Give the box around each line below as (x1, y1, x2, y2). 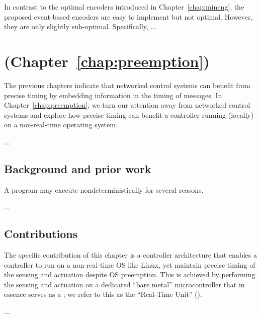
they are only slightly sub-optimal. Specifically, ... (4, 21, 157, 32)
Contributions (4, 226, 78, 242)
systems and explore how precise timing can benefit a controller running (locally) (4, 109, 254, 120)
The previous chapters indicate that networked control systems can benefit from (4, 79, 250, 90)
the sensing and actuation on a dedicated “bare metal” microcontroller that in (4, 279, 245, 289)
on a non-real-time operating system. (4, 119, 118, 130)
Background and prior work (4, 161, 151, 176)
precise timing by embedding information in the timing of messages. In (4, 90, 222, 100)
